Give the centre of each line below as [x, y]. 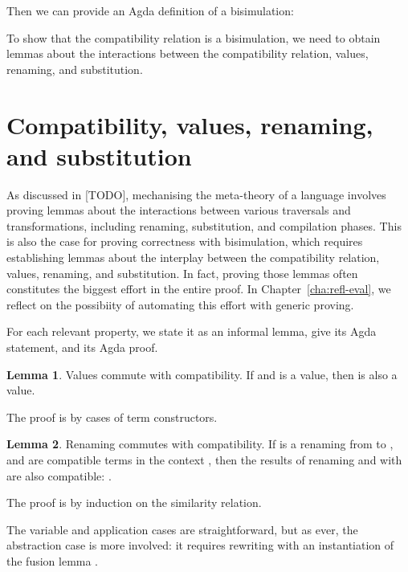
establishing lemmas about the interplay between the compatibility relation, [193, 257]
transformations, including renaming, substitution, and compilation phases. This [204, 225]
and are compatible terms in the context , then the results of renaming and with [204, 460]
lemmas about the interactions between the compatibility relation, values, [188, 53]
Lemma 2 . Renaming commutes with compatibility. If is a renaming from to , [200, 444]
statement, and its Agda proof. [82, 347]
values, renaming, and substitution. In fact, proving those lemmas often [182, 273]
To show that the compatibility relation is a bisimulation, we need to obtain [194, 37]
